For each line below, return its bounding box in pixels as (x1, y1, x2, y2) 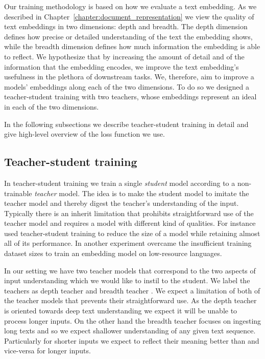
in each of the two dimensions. (4, 101, 99, 112)
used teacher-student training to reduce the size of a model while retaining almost (4, 227, 260, 238)
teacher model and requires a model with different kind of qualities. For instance (4, 218, 256, 228)
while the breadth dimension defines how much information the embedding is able (4, 41, 260, 52)
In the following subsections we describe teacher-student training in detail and (4, 118, 249, 129)
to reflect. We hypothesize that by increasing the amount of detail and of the (4, 51, 245, 61)
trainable (4, 187, 32, 198)
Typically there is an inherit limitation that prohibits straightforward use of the (4, 207, 254, 218)
